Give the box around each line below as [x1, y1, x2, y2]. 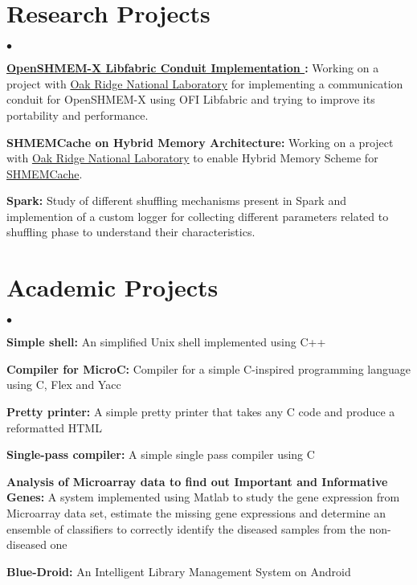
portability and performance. [6, 106, 149, 123]
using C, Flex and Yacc [6, 376, 121, 393]
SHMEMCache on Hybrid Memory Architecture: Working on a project [6, 133, 394, 150]
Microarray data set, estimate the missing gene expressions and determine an [6, 504, 386, 521]
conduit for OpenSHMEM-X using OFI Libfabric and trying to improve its [6, 91, 375, 108]
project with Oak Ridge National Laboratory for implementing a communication [6, 75, 403, 92]
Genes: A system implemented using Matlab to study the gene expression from [6, 489, 400, 505]
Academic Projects [6, 271, 219, 304]
